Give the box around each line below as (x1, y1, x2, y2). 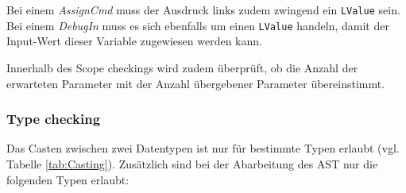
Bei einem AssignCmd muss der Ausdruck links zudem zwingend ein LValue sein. (6, 2, 400, 17)
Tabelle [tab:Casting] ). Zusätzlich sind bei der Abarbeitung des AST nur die (6, 155, 378, 172)
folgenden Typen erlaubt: (6, 171, 130, 187)
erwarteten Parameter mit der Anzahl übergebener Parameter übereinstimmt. (6, 75, 385, 91)
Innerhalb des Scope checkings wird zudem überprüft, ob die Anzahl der (6, 59, 358, 75)
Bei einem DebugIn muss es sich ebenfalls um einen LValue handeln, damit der (6, 17, 389, 33)
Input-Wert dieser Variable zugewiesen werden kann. (6, 33, 262, 49)
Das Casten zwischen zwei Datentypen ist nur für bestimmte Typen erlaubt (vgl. (6, 140, 400, 156)
